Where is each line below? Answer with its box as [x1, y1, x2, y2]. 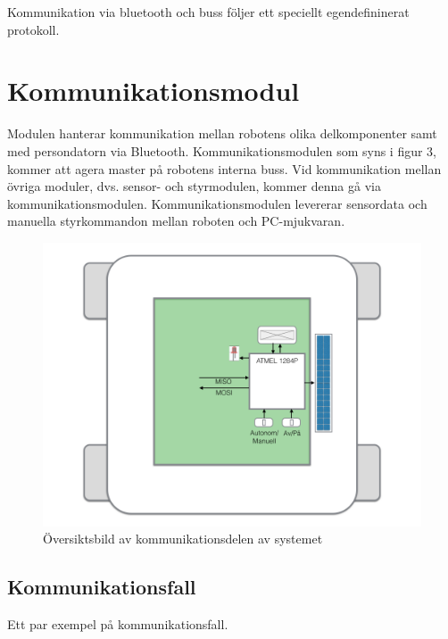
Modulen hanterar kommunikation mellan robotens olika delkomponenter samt [7, 124, 437, 143]
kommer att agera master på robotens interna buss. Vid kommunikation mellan [7, 159, 442, 178]
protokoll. [7, 20, 60, 38]
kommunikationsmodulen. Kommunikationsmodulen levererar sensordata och [7, 194, 427, 212]
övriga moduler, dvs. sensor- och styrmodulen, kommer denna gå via [7, 177, 381, 195]
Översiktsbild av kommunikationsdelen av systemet [43, 529, 323, 548]
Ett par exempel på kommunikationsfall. [7, 615, 228, 634]
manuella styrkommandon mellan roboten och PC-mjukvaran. [7, 212, 345, 230]
